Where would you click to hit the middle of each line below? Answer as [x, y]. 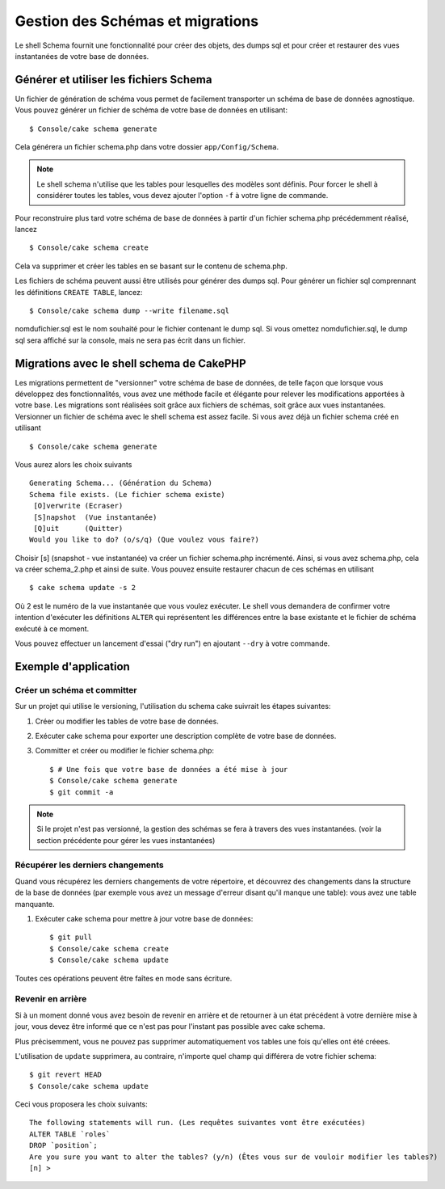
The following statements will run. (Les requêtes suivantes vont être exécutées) [197, 1123]
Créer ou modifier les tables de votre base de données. [127, 721]
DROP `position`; [63, 1145]
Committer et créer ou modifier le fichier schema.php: [124, 751]
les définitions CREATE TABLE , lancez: [79, 292]
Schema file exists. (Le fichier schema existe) [127, 494]
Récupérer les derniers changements [90, 865]
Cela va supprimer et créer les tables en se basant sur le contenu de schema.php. [151, 266]
